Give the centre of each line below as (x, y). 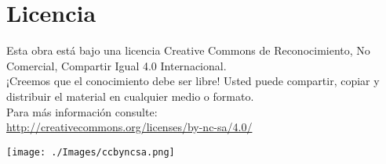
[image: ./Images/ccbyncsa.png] (91, 152)
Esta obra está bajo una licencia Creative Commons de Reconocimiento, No (188, 50)
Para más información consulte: (82, 111)
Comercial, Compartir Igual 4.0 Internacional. (117, 65)
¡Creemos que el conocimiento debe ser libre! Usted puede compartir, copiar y (193, 81)
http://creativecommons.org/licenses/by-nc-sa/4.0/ (129, 127)
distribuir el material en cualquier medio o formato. (130, 96)
